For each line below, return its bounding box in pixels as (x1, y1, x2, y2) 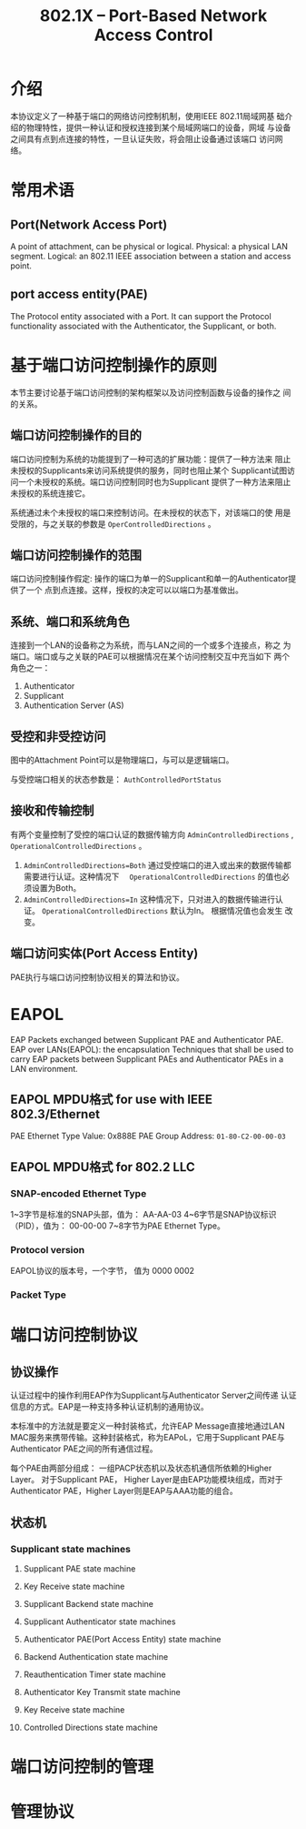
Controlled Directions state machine (23, 1722, 158, 1733)
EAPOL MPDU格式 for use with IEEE (10, 1091, 212, 1106)
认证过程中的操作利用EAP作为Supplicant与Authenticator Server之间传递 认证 (10, 1389, 297, 1401)
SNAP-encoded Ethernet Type (10, 1187, 147, 1199)
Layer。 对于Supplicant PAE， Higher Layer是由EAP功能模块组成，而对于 (10, 1474, 284, 1485)
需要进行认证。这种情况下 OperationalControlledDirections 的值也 (23, 871, 282, 882)
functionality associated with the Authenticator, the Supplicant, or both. (10, 320, 277, 331)
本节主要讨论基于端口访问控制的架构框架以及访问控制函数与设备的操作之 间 (10, 387, 291, 398)
